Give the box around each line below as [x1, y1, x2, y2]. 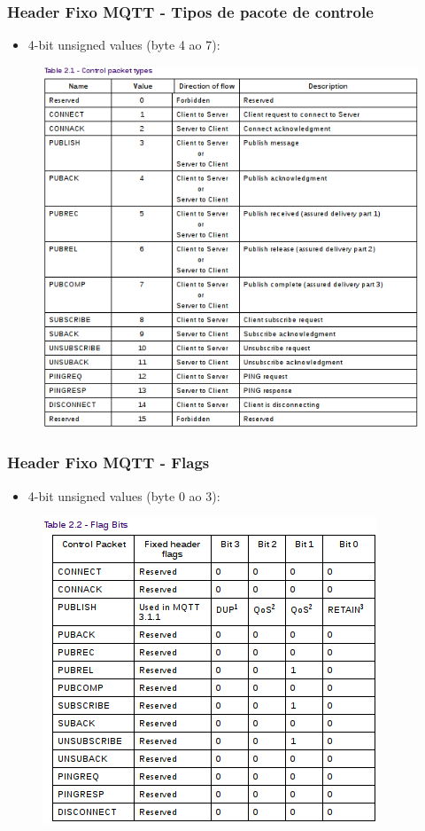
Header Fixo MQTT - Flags [7, 451, 210, 474]
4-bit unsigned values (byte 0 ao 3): [27, 486, 220, 505]
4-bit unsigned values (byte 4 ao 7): [27, 35, 220, 54]
